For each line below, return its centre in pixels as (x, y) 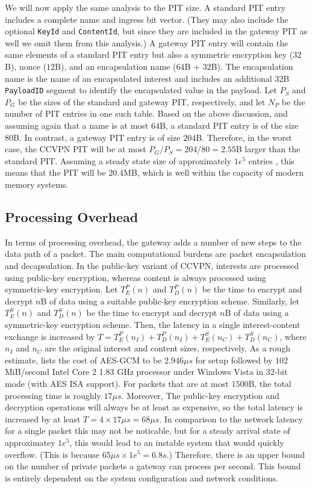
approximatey (30, 442)
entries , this (271, 160)
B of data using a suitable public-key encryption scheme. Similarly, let (170, 301)
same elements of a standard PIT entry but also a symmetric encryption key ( (149, 54)
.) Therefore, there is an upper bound (236, 454)
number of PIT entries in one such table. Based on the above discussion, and (146, 113)
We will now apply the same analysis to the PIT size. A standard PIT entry (145, 7)
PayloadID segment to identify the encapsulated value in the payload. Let (141, 90)
